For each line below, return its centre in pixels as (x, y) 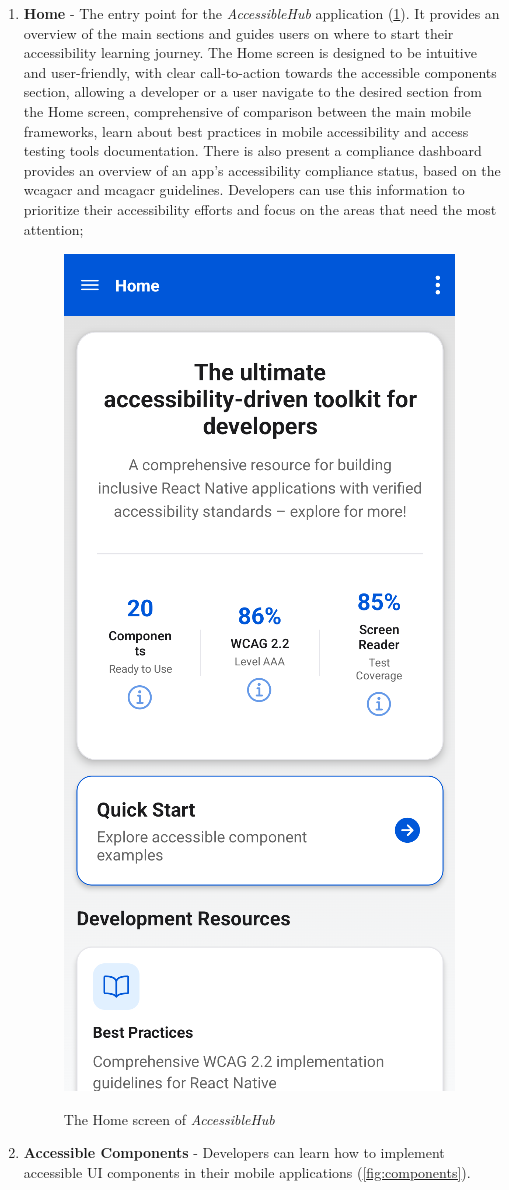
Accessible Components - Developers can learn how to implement (234, 1152)
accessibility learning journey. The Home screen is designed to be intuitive (250, 52)
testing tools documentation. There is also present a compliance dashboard (252, 150)
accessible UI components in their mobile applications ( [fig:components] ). (247, 1171)
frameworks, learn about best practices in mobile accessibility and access (246, 130)
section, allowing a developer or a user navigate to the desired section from (252, 91)
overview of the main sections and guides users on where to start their (238, 32)
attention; (53, 228)
